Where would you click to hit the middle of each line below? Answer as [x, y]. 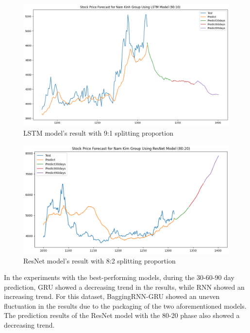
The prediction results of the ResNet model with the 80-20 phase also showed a [122, 315]
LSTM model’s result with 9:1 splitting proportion [98, 132]
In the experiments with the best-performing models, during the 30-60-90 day [119, 277]
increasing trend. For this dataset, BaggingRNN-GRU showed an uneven [112, 296]
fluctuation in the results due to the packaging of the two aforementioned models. [125, 306]
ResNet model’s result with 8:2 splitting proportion [100, 261]
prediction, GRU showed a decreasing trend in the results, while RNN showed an [124, 287]
